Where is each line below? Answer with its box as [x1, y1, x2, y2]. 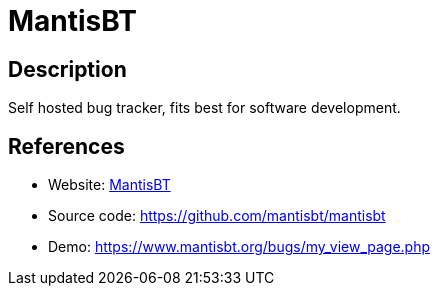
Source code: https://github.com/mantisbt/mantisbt [48, 207, 386, 225]
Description [8, 56, 127, 82]
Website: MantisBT [48, 176, 171, 194]
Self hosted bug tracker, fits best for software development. [8, 99, 401, 117]
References [8, 133, 125, 159]
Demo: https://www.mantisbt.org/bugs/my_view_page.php [48, 238, 431, 256]
